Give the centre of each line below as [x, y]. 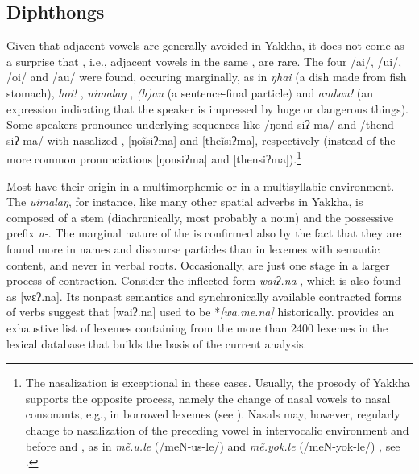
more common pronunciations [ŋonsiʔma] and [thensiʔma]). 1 [154, 158]
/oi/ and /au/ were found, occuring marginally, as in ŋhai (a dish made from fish [207, 77]
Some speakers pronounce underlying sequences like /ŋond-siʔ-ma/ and [182, 124]
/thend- [379, 124]
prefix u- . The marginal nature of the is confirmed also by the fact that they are [204, 233]
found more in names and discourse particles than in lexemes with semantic [193, 248]
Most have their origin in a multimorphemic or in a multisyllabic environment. [201, 185]
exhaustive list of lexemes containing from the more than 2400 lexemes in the [197, 327]
